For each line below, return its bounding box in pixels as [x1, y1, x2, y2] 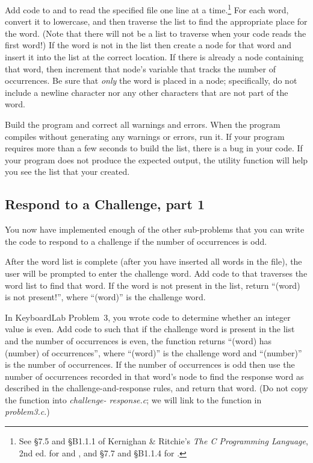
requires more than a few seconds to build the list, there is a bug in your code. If [5, 142, 303, 154]
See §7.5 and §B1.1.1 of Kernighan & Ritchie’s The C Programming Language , [19, 435, 308, 447]
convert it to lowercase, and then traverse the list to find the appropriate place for [5, 15, 308, 28]
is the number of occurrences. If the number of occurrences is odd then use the [5, 358, 295, 371]
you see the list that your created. [5, 165, 130, 178]
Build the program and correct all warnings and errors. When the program [5, 118, 280, 130]
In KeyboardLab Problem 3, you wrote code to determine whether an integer [5, 310, 291, 323]
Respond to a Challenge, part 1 [5, 195, 205, 213]
